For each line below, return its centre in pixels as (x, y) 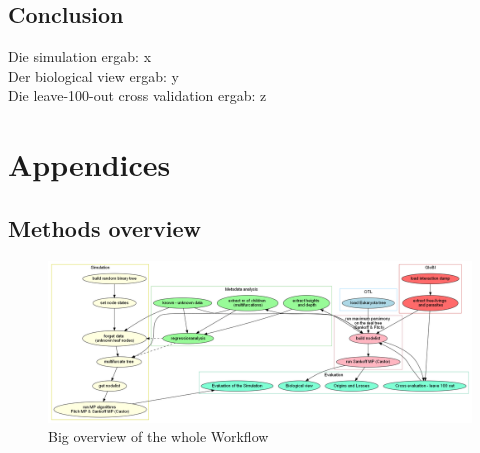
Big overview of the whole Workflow (158, 436)
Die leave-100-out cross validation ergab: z (137, 95)
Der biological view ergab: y (93, 75)
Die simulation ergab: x (80, 56)
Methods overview (105, 227)
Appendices (89, 164)
